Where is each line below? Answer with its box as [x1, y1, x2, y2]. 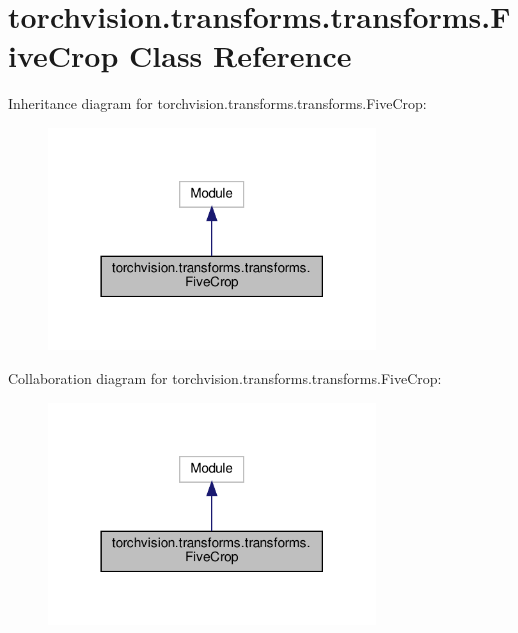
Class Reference [129, 35, 352, 76]
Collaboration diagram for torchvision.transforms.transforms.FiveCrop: [8, 368, 442, 388]
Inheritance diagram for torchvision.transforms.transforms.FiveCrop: [8, 93, 427, 114]
